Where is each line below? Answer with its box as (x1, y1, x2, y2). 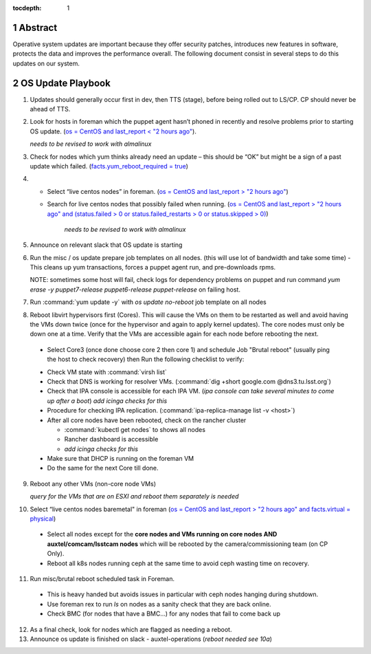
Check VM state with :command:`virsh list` (47, 368, 168, 376)
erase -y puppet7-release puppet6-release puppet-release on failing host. (30, 285, 240, 294)
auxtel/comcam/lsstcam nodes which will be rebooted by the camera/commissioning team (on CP (47, 540, 328, 548)
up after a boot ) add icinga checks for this (47, 396, 168, 405)
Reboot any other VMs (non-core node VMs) (30, 479, 156, 488)
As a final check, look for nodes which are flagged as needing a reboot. (30, 625, 232, 633)
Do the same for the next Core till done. (47, 464, 159, 472)
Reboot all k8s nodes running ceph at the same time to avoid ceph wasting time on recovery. (47, 559, 309, 567)
